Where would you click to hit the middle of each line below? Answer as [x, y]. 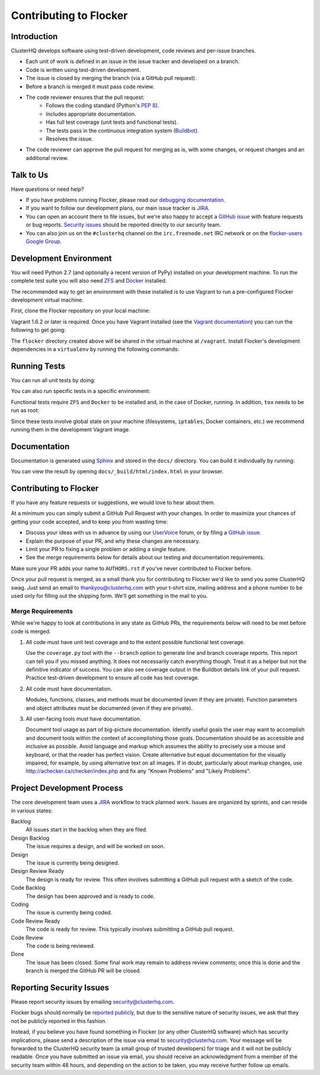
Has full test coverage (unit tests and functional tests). [112, 122]
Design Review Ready [38, 871]
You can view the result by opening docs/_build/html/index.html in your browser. [117, 472]
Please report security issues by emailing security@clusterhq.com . [93, 1002]
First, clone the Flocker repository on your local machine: [81, 311]
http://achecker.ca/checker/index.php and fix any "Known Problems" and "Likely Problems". [138, 771]
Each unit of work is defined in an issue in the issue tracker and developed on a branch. [133, 62]
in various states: [32, 810]
